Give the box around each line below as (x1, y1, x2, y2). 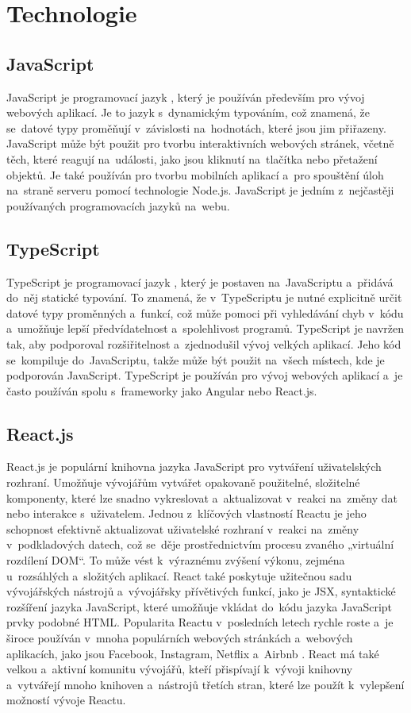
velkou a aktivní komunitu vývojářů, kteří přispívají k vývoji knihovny (6, 661, 353, 677)
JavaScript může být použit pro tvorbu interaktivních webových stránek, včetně (6, 135, 394, 152)
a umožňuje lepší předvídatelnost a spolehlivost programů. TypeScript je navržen (6, 320, 405, 337)
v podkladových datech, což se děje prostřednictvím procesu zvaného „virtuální (6, 536, 394, 553)
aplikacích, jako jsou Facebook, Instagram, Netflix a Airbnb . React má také (6, 645, 379, 661)
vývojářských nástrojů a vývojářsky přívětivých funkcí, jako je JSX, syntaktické (6, 583, 396, 599)
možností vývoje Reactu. (6, 692, 126, 708)
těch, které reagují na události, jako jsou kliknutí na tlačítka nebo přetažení (6, 150, 378, 167)
